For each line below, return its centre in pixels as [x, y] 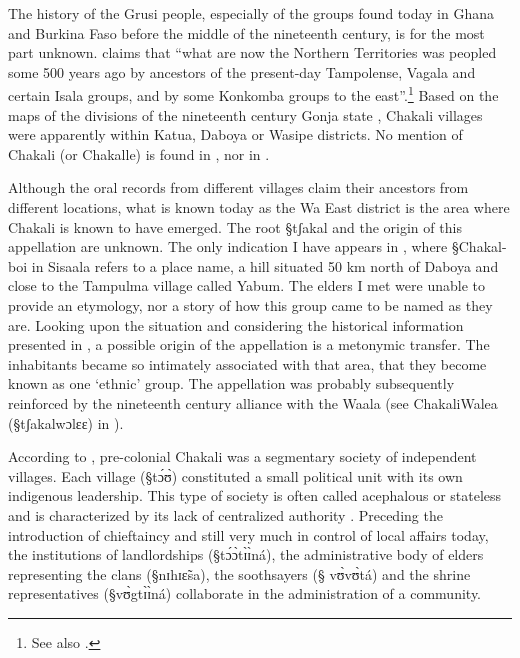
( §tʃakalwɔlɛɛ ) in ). [66, 422]
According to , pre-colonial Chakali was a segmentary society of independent [242, 456]
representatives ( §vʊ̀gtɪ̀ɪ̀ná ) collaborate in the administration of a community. [245, 593]
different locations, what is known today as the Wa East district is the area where [259, 207]
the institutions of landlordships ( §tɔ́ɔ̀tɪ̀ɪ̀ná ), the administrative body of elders [246, 554]
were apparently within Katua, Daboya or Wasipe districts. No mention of [235, 134]
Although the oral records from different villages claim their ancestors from [238, 187]
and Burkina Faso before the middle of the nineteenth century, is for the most [246, 32]
